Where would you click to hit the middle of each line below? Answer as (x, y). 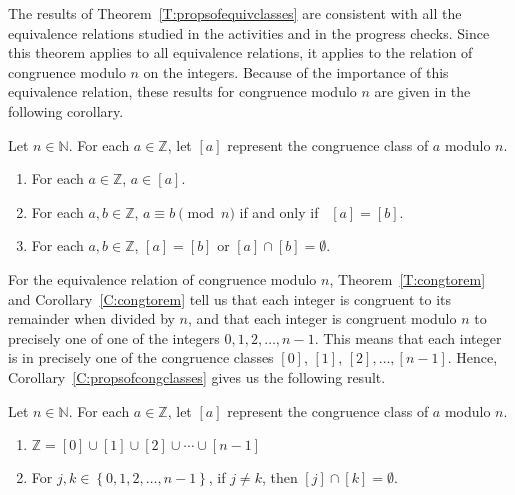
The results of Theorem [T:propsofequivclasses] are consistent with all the (235, 13)
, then (279, 477)
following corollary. (66, 110)
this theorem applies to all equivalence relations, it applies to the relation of (240, 52)
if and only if (279, 211)
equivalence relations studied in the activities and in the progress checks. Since (249, 32)
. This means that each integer (408, 337)
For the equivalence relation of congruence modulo (162, 278)
